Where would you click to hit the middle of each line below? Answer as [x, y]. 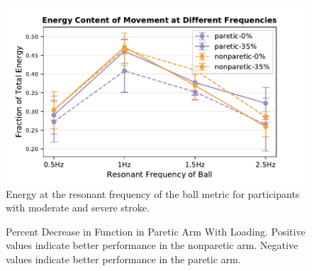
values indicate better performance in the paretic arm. [123, 259]
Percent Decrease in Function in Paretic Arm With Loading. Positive [156, 231]
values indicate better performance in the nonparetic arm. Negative [152, 245]
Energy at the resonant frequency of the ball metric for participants [153, 193]
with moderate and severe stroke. [78, 208]
